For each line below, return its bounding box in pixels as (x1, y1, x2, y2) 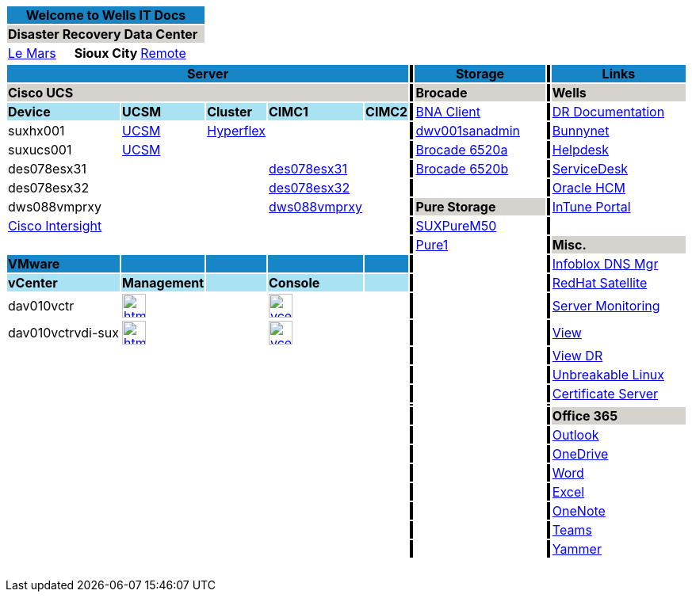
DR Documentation (552, 104, 665, 120)
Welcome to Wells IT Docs (25, 7, 186, 23)
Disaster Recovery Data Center (8, 26, 198, 42)
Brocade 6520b (415, 161, 509, 177)
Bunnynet (552, 123, 610, 139)
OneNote (552, 503, 606, 519)
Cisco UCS (8, 85, 74, 101)
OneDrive (552, 446, 609, 462)
